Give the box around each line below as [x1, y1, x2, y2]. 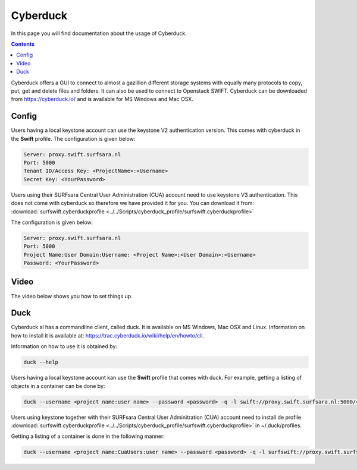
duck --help [23, 359, 59, 365]
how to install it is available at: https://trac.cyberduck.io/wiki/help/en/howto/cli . [11, 332, 205, 339]
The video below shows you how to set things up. [11, 292, 133, 299]
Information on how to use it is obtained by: [11, 343, 117, 350]
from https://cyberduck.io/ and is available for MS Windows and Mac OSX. [11, 96, 193, 103]
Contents [11, 40, 35, 48]
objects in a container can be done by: [11, 382, 105, 389]
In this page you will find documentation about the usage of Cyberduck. [11, 30, 187, 37]
